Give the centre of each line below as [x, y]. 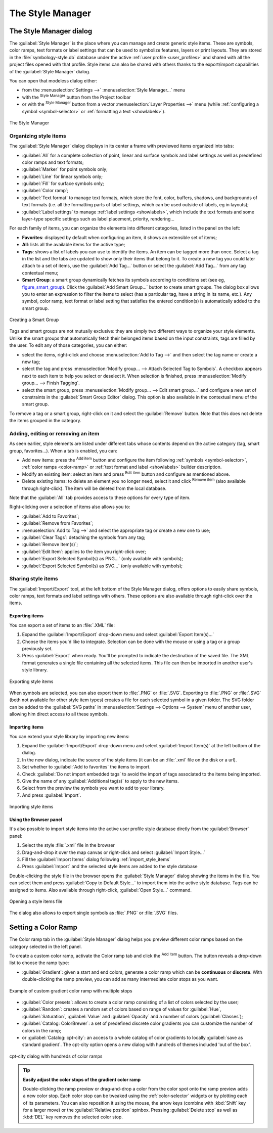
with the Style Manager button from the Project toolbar [76, 97]
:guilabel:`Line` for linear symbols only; [62, 176]
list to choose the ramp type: [39, 963]
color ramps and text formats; [53, 162]
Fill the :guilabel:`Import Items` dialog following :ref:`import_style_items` [96, 859]
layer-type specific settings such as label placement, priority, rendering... [98, 219]
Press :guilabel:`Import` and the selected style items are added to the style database [110, 867]
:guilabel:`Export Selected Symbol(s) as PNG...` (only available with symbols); [102, 559]
